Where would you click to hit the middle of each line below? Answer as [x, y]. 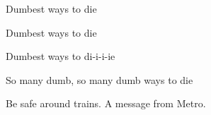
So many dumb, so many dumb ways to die [99, 79]
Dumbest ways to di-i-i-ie [61, 56]
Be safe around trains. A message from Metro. [106, 103]
